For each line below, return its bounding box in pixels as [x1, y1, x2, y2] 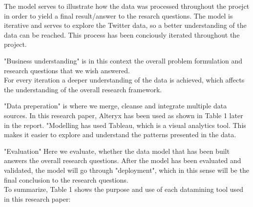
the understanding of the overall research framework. [4, 84, 162, 94]
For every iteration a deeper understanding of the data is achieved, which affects [4, 75, 245, 85]
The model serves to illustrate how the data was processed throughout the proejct [4, 1, 250, 11]
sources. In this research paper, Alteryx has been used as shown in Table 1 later [4, 110, 243, 120]
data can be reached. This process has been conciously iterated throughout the [4, 29, 240, 40]
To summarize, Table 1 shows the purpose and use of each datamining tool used [4, 184, 244, 194]
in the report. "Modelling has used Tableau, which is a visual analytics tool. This [4, 120, 246, 130]
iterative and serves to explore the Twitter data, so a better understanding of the [4, 20, 247, 30]
